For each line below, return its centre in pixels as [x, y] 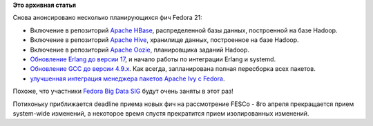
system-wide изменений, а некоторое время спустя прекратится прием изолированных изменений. [161, 113]
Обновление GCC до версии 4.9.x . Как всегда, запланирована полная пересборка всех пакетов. [173, 69]
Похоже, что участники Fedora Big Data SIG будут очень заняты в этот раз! [123, 91]
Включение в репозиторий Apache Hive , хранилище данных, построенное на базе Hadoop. [165, 40]
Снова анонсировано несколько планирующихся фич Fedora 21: [108, 18]
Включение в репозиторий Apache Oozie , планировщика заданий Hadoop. [140, 50]
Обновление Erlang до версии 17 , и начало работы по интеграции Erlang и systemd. [153, 59]
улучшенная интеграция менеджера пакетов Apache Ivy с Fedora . [127, 78]
